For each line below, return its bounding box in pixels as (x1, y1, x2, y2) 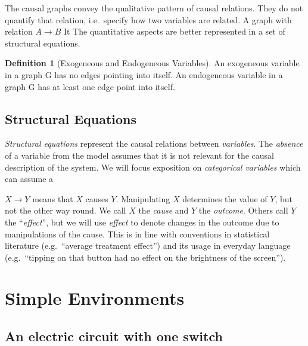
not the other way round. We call (5, 204, 126, 217)
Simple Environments (5, 286, 185, 310)
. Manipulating (116, 192, 170, 205)
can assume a (5, 172, 54, 185)
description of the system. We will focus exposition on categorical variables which (5, 160, 301, 173)
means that (32, 192, 73, 205)
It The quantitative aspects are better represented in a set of (63, 25, 285, 38)
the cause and (138, 204, 189, 217)
